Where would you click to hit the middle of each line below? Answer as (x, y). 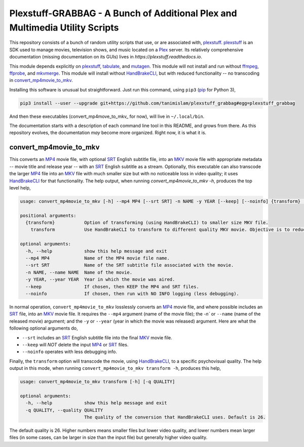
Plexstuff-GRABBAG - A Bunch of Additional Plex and (123, 13)
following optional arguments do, (44, 328)
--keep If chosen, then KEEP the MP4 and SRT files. (112, 286)
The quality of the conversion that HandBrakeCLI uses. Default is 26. (175, 417)
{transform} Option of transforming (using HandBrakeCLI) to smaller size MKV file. (147, 223)
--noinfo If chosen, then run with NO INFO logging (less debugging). (132, 294)
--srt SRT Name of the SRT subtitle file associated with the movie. (130, 265)
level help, (20, 187)
